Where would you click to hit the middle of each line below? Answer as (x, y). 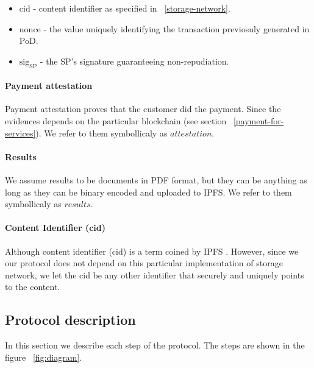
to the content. (33, 287)
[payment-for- (259, 120)
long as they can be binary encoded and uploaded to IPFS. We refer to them (148, 192)
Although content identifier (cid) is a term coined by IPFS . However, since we (152, 251)
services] (20, 133)
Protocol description (70, 320)
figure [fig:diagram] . (44, 357)
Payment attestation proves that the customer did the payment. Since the (143, 109)
